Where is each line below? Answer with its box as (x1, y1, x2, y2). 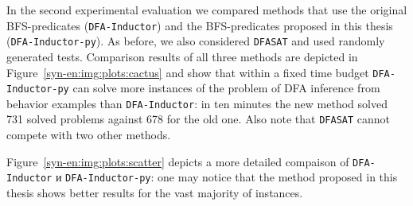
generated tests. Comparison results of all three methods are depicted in (6, 48, 358, 64)
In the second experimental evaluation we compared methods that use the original (6, 2, 407, 17)
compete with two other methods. (6, 126, 171, 143)
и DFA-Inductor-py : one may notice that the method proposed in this (55, 169, 398, 185)
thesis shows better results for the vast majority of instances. (6, 185, 303, 201)
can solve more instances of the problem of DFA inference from (72, 80, 380, 96)
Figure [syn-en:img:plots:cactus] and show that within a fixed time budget (6, 64, 369, 80)
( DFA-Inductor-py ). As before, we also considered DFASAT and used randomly (6, 33, 385, 49)
